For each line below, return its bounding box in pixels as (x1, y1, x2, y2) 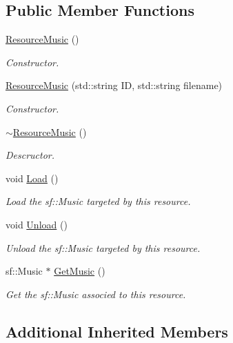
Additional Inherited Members (6, 320, 228, 342)
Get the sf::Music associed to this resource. (6, 286, 186, 301)
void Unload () (6, 217, 68, 231)
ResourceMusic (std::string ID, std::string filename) (6, 78, 223, 92)
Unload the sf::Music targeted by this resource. (6, 240, 201, 255)
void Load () (6, 170, 59, 185)
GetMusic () (54, 264, 105, 278)
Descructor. (6, 148, 55, 162)
